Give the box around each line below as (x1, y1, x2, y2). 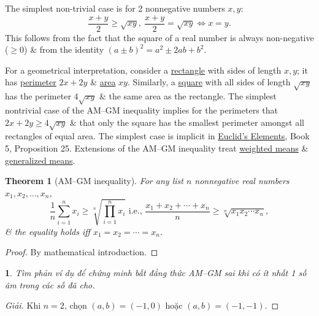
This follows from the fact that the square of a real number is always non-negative (5, 31, 314, 44)
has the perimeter (5, 90, 71, 102)
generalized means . (5, 153, 75, 166)
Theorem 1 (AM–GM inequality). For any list (5, 174, 183, 187)
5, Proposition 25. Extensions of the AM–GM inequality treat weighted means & (5, 141, 309, 154)
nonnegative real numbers (194, 174, 290, 187)
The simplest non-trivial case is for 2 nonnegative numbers (5, 2, 225, 14)
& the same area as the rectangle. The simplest (99, 90, 277, 102)
